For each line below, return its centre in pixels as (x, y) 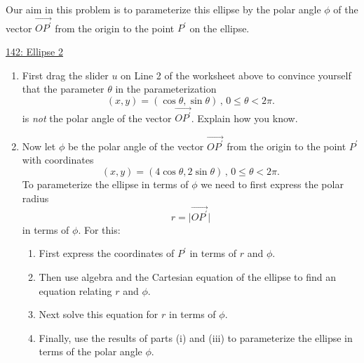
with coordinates (58, 160)
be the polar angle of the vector (136, 146)
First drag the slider (65, 75)
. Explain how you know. (244, 118)
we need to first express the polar (272, 184)
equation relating (75, 290)
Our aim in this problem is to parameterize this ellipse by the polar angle (163, 9)
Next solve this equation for (99, 314)
